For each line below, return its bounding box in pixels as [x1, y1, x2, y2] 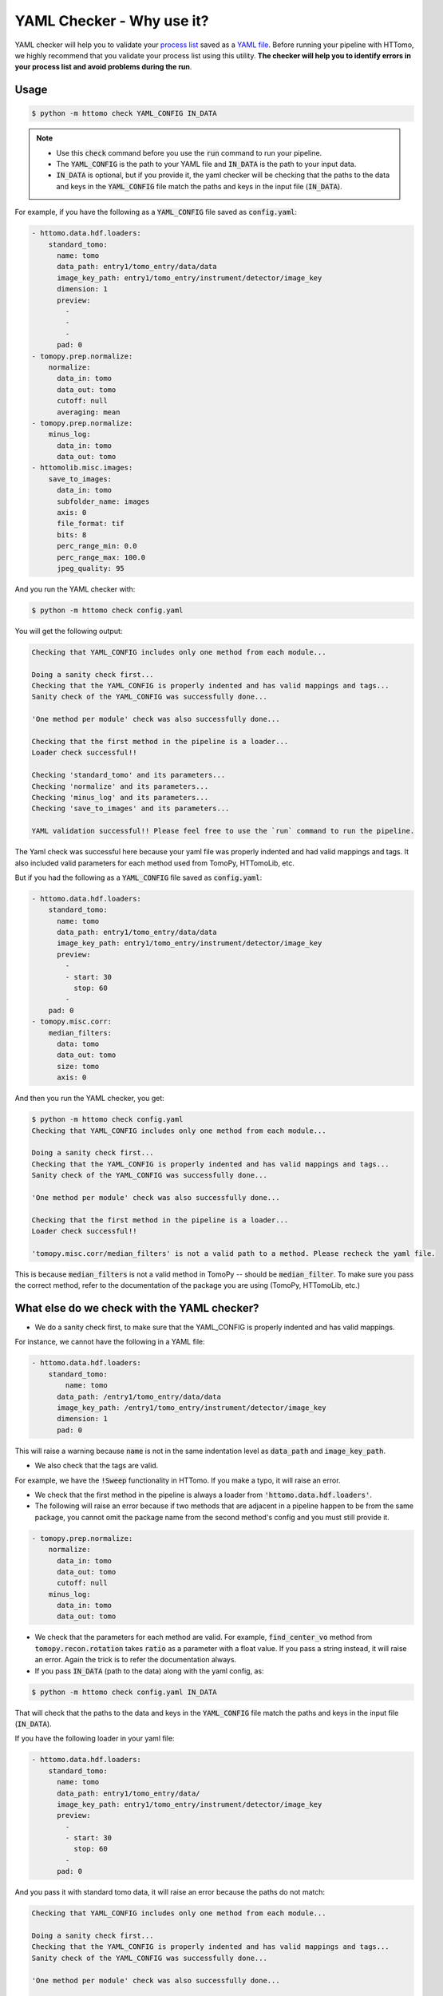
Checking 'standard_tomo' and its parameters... [31, 770, 226, 780]
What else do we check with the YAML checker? [14, 1301, 259, 1315]
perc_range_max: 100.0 [57, 552, 146, 562]
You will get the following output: [14, 626, 123, 636]
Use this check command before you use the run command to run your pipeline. [56, 148, 322, 157]
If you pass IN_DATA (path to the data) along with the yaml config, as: [34, 1665, 264, 1676]
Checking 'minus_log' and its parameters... [31, 793, 209, 802]
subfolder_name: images [57, 497, 150, 506]
